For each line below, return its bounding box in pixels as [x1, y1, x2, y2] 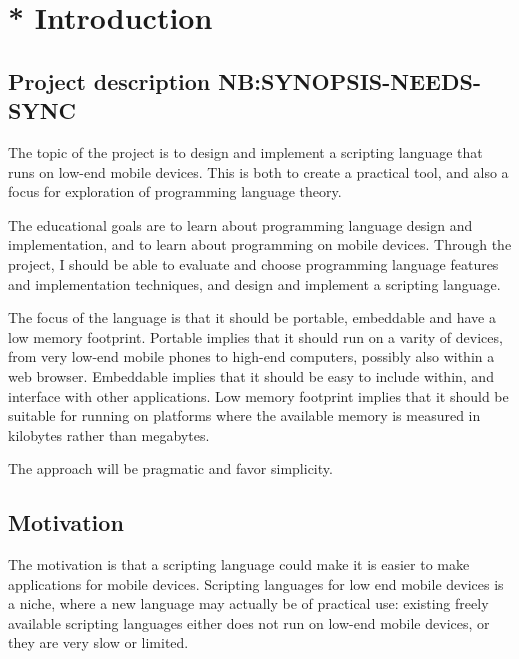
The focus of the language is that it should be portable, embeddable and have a [8, 307, 496, 328]
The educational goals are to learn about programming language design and [8, 214, 473, 235]
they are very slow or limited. [8, 632, 189, 653]
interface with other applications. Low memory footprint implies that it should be [8, 385, 509, 406]
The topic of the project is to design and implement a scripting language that [8, 141, 483, 162]
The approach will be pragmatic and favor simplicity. [8, 458, 333, 479]
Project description [8, 65, 211, 96]
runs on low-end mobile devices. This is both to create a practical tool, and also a [8, 161, 509, 182]
